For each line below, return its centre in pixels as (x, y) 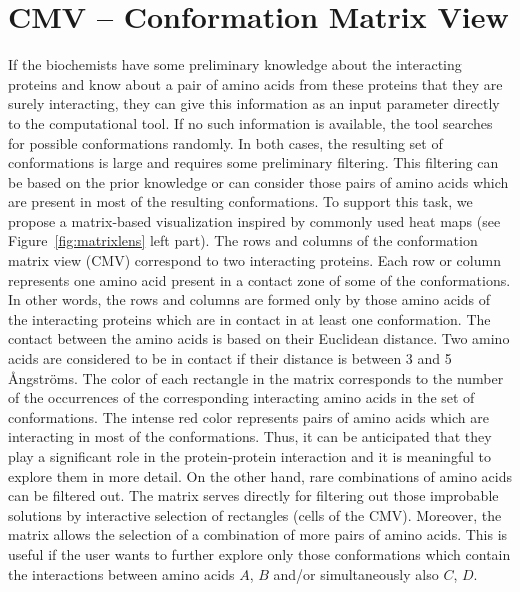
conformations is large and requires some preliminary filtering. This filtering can (253, 162)
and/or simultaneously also (356, 573)
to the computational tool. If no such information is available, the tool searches (250, 122)
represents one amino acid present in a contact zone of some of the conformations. (259, 279)
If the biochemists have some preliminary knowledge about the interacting (235, 64)
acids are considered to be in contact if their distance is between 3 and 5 (230, 358)
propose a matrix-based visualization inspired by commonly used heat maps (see (254, 220)
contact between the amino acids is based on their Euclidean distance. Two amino (259, 338)
